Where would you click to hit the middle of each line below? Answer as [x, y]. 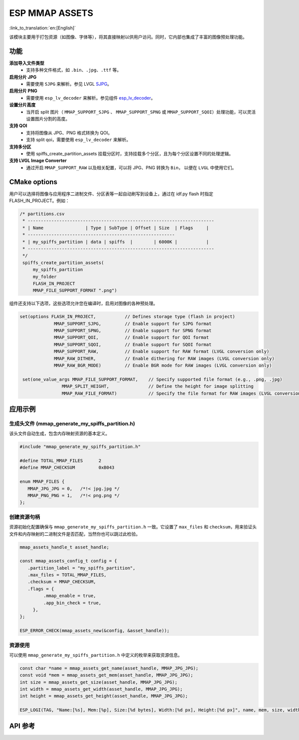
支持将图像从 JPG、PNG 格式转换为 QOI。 [69, 132]
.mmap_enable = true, [70, 596]
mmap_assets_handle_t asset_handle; [65, 547]
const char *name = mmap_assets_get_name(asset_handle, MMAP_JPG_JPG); [109, 668]
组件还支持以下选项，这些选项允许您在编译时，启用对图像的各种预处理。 [83, 303]
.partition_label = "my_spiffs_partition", [81, 568]
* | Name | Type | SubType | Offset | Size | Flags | [116, 228]
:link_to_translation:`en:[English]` [43, 28]
